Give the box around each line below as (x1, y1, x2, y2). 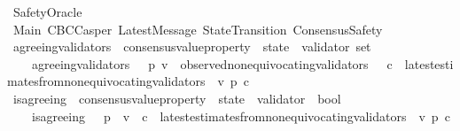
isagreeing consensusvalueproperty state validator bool (12, 89, 341, 107)
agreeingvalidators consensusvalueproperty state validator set (12, 37, 371, 56)
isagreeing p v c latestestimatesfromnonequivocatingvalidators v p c (31, 106, 450, 125)
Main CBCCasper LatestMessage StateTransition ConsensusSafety (12, 19, 383, 38)
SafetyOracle (12, 3, 82, 20)
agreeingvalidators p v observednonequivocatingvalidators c (31, 54, 393, 73)
